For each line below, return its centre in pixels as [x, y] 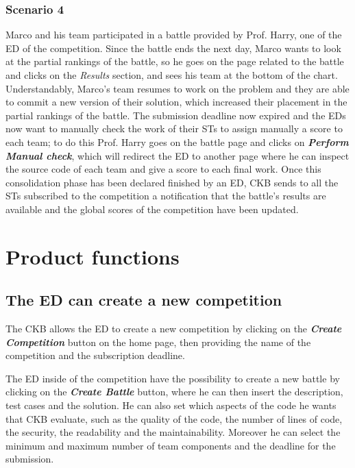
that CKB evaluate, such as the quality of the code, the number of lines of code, [174, 418]
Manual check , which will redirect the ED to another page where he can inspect [177, 155]
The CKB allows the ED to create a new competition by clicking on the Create [174, 329]
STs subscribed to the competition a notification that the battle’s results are [166, 196]
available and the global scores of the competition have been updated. [152, 209]
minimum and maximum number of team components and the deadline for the [171, 445]
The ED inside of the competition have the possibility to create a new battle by [173, 378]
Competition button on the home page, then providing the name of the [158, 342]
